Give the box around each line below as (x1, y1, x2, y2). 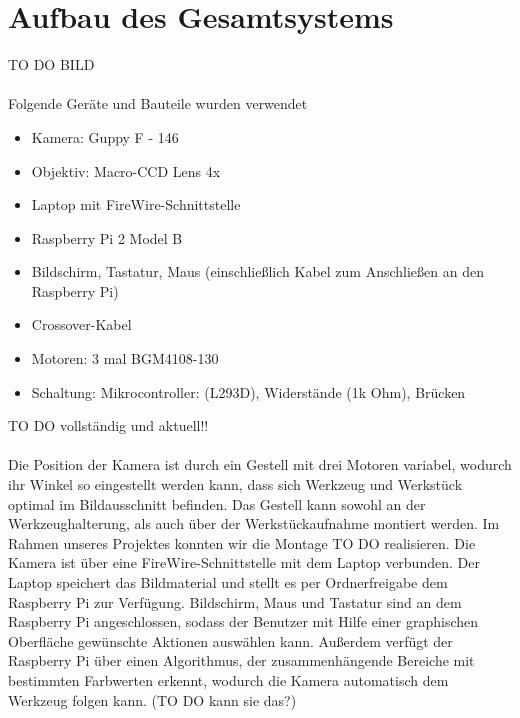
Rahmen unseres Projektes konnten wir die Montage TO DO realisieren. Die (8, 532, 476, 553)
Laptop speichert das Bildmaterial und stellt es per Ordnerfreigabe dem (8, 572, 448, 592)
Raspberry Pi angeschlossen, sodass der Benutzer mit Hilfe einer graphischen (8, 611, 479, 632)
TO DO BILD (8, 54, 95, 75)
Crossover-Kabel (31, 314, 132, 335)
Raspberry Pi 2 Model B (31, 227, 183, 248)
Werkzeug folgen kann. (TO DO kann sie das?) (8, 689, 297, 710)
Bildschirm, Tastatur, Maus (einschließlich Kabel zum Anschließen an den (31, 261, 484, 282)
